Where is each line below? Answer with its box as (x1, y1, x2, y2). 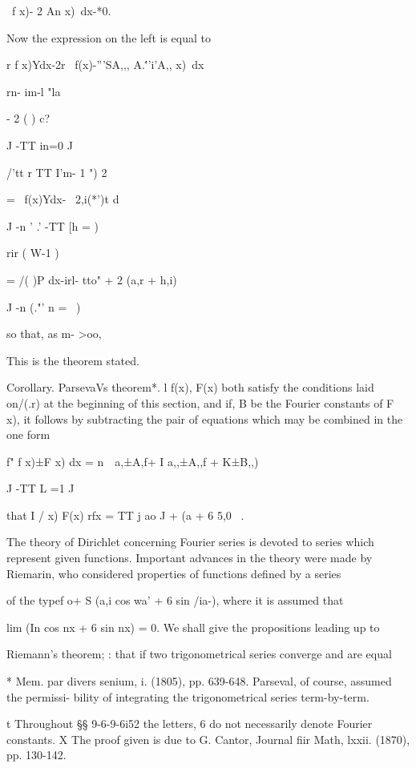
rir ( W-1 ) (6, 244, 59, 261)
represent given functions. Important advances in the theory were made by (6, 549, 373, 566)
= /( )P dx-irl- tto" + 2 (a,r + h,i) (6, 271, 177, 287)
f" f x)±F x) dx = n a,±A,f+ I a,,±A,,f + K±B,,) (6, 452, 259, 469)
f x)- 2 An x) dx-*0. (11, 2, 111, 18)
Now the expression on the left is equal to (6, 29, 211, 46)
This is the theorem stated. (6, 352, 139, 368)
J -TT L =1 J (6, 480, 75, 497)
